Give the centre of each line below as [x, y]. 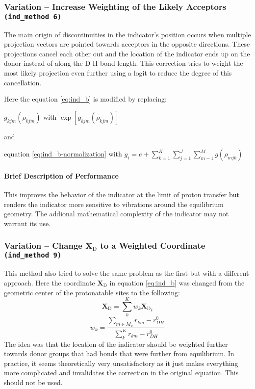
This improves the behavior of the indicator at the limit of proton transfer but [122, 194]
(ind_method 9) [33, 255]
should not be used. [33, 382]
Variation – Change [43, 245]
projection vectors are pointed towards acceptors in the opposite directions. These [127, 44]
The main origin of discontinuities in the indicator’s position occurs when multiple [127, 34]
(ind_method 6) [33, 16]
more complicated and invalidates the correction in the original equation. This [121, 373]
